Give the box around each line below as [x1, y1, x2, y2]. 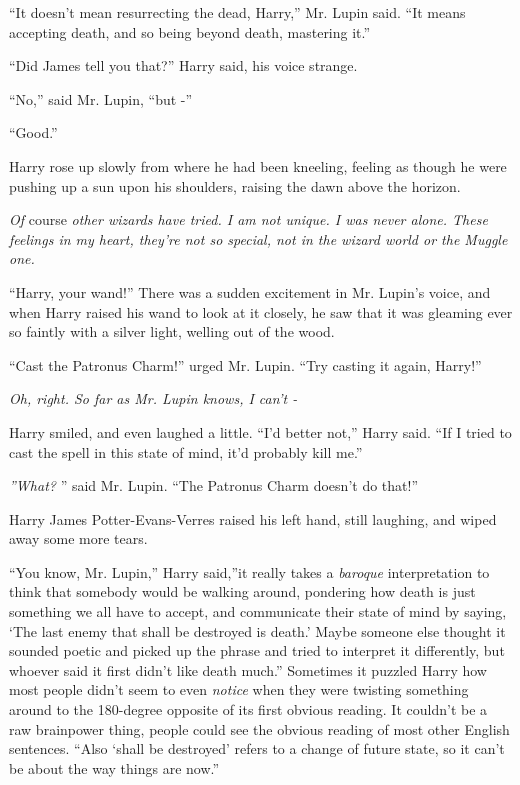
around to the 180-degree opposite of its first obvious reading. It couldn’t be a [9, 699, 488, 720]
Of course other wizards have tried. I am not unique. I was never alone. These [9, 209, 488, 230]
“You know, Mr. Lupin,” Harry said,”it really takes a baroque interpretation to [9, 561, 490, 582]
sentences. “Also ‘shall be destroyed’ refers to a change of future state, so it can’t [9, 738, 505, 759]
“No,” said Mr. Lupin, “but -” [9, 88, 193, 109]
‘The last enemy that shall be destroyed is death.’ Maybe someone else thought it [9, 620, 506, 641]
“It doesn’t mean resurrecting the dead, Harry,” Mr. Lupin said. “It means [9, 2, 466, 22]
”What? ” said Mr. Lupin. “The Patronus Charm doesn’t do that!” [9, 475, 419, 496]
